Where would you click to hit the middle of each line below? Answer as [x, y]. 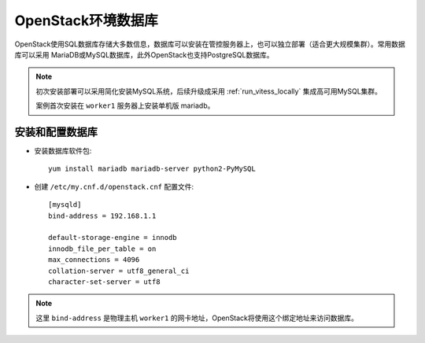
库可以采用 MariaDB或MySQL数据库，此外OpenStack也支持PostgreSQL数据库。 [144, 54]
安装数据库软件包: [63, 151]
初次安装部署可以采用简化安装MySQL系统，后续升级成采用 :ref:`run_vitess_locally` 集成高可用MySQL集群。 [209, 91]
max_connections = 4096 [94, 260]
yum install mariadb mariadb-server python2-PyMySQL [152, 169]
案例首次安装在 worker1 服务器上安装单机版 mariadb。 [125, 105]
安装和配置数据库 [56, 132]
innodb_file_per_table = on [102, 249]
